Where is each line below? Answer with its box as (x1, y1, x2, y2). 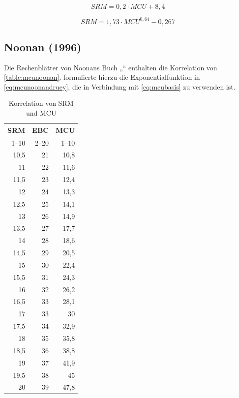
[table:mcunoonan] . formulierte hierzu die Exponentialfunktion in (4, 72, 200, 82)
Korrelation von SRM (8, 98, 74, 108)
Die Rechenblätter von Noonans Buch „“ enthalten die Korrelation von (4, 62, 217, 72)
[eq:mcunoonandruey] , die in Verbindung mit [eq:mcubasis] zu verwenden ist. (4, 81, 236, 92)
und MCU (26, 108, 57, 118)
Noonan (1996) (4, 39, 82, 54)
